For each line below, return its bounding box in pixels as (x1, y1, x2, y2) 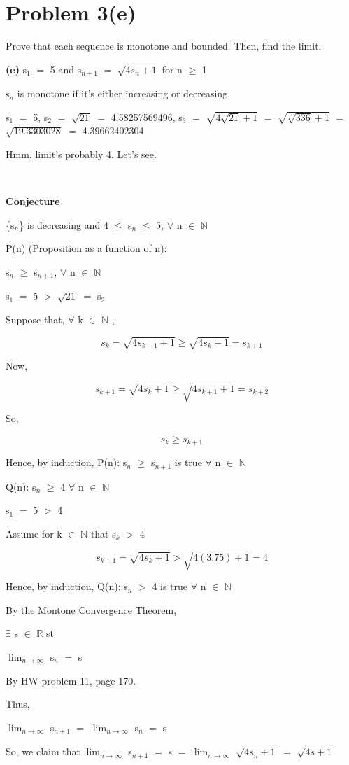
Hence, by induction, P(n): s (6, 455, 127, 470)
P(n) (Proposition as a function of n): (6, 241, 167, 255)
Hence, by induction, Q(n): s (6, 579, 128, 594)
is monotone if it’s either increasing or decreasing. (17, 86, 231, 101)
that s (90, 526, 116, 540)
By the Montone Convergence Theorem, (6, 602, 177, 617)
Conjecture (6, 194, 60, 209)
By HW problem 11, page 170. (6, 673, 136, 687)
